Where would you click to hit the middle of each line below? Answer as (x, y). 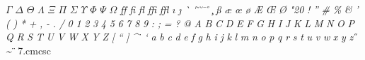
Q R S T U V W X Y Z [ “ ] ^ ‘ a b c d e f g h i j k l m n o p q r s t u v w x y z (180, 37)
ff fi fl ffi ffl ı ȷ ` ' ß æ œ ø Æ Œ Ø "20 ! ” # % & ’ (239, 9)
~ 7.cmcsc (28, 50)
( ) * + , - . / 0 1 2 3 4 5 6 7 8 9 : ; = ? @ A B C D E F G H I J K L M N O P (180, 23)
